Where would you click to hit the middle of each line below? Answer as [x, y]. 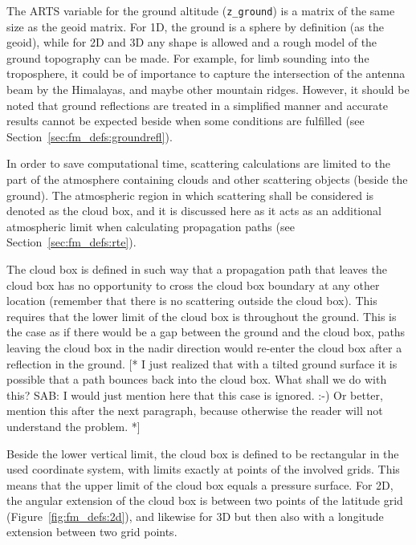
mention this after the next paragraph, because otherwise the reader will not [195, 411]
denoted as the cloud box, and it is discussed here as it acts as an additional [194, 211]
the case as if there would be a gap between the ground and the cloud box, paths [206, 332]
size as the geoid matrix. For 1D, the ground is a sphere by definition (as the [195, 26]
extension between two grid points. [92, 532]
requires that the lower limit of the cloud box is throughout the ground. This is [202, 316]
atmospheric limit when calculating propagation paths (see [151, 226]
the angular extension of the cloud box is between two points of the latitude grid [205, 500]
